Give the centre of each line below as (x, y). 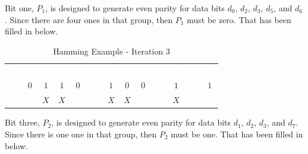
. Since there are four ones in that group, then (89, 19)
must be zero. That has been (239, 19)
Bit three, (22, 122)
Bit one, (19, 8)
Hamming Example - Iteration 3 (111, 51)
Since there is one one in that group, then (81, 134)
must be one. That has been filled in (237, 134)
